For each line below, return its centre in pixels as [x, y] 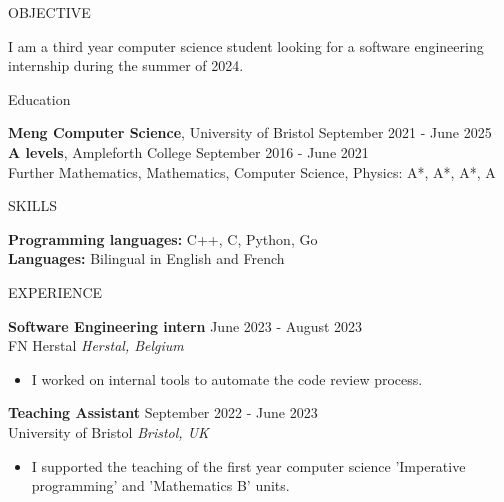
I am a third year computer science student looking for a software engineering [246, 45]
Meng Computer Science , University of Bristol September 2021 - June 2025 [250, 132]
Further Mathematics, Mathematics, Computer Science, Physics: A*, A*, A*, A [252, 171]
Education [39, 98]
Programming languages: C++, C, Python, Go [163, 238]
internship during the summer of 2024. [126, 65]
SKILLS [33, 205]
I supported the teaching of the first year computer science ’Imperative [248, 465]
